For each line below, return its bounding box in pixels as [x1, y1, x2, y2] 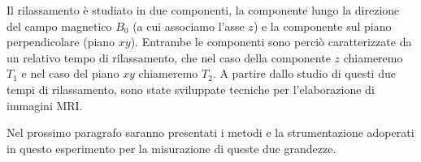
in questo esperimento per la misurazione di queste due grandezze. [7, 139, 336, 156]
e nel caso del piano [21, 65, 119, 82]
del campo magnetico [7, 17, 112, 34]
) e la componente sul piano [253, 17, 392, 34]
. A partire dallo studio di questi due [212, 65, 396, 82]
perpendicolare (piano [7, 33, 115, 50]
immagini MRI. [7, 96, 83, 113]
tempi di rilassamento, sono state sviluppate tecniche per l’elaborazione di [7, 80, 375, 97]
